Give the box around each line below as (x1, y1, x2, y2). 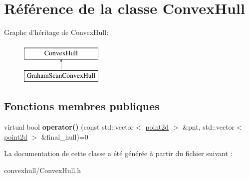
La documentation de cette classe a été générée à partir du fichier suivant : (4, 148, 233, 159)
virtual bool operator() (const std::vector (4, 122, 134, 132)
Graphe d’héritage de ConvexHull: (4, 27, 109, 37)
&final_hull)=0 (41, 131, 88, 142)
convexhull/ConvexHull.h (4, 165, 81, 175)
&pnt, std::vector (183, 122, 235, 132)
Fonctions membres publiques (4, 98, 160, 114)
